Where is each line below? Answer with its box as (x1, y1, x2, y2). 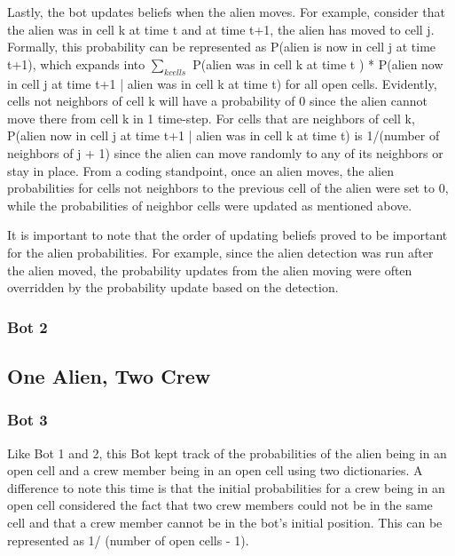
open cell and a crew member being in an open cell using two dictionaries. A (7, 461, 423, 480)
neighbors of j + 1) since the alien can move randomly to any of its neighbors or (7, 143, 443, 162)
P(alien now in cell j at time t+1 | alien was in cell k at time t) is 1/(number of (7, 126, 440, 145)
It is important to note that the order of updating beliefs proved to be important (7, 226, 448, 244)
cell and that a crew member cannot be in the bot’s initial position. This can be (7, 512, 443, 531)
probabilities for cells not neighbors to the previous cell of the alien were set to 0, (7, 179, 449, 197)
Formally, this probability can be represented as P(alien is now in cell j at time (7, 37, 436, 56)
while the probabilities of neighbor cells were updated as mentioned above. (7, 195, 412, 214)
